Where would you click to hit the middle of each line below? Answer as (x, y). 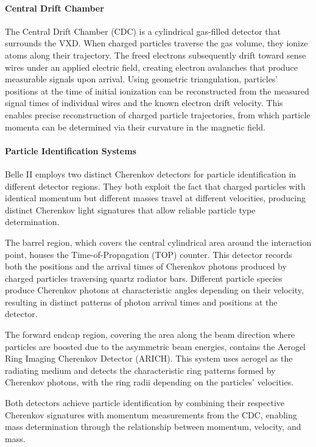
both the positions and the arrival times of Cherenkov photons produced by (146, 266)
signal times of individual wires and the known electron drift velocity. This (144, 103)
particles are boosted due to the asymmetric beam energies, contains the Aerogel (156, 346)
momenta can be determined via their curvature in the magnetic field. (135, 127)
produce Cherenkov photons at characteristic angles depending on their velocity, (154, 290)
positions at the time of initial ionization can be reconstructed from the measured (157, 91)
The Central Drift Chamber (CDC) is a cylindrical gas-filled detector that (143, 31)
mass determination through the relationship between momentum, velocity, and (153, 427)
